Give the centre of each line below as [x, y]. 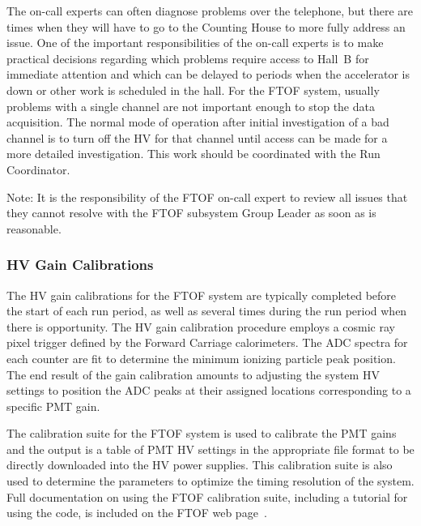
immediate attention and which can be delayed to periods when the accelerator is [208, 74]
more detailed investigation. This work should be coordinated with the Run [193, 154]
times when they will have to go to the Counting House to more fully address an [206, 26]
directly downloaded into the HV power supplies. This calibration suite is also [200, 465]
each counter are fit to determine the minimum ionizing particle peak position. [201, 358]
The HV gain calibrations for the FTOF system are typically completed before [202, 295]
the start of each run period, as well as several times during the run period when [207, 311]
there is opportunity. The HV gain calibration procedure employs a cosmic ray [201, 326]
